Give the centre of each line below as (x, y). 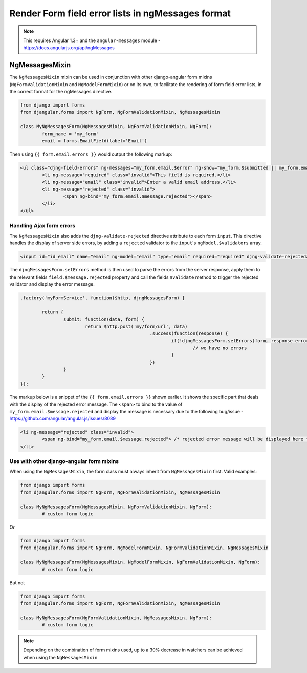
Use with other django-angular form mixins (64, 461)
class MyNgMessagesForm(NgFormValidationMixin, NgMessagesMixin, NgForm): (116, 618)
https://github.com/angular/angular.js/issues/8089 (63, 418)
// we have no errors (220, 348)
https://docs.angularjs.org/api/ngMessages (69, 48)
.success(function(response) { (189, 334)
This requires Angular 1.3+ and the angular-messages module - (92, 40)
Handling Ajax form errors (42, 225)
